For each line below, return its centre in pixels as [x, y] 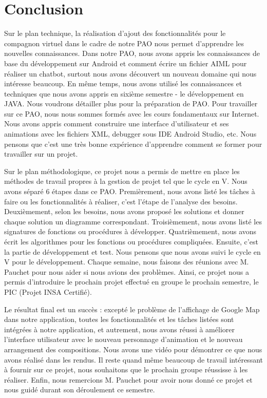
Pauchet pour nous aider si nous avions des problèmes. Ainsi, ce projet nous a [127, 271]
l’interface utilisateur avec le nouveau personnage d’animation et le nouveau [123, 339]
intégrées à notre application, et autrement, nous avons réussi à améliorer [119, 329]
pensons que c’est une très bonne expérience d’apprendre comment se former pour [133, 144]
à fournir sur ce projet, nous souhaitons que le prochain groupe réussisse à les [126, 369]
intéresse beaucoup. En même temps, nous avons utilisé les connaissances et [123, 83]
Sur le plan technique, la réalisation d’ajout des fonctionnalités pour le [115, 33]
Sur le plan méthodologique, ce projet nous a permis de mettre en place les [122, 171]
